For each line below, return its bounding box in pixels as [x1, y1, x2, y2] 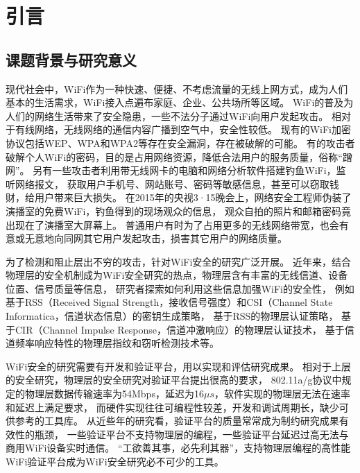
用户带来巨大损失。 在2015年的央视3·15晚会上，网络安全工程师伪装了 [34, 190, 352, 205]
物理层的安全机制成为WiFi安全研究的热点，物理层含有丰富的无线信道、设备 [6, 268, 348, 282]
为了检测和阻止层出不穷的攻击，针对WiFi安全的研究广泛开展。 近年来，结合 [6, 254, 351, 268]
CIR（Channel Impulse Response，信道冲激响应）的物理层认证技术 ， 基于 [15, 322, 345, 336]
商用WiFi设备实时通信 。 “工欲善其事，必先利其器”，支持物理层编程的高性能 [6, 440, 351, 455]
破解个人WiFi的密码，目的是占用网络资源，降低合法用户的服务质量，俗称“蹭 [6, 149, 352, 164]
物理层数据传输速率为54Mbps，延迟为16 [24, 386, 204, 401]
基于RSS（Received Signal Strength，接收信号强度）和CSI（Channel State [6, 295, 333, 309]
